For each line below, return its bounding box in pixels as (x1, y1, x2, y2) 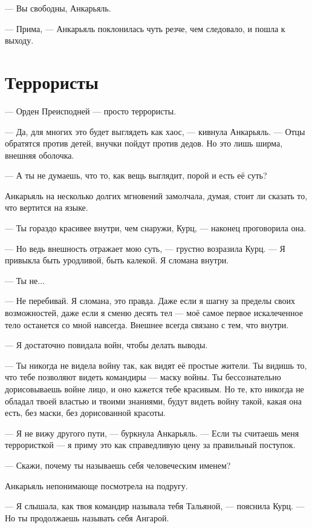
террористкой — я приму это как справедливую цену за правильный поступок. (5, 438, 296, 451)
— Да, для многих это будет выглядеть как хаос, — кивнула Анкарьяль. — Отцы (5, 125, 305, 137)
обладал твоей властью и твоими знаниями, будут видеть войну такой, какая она (5, 394, 302, 407)
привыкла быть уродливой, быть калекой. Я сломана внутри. (5, 254, 229, 266)
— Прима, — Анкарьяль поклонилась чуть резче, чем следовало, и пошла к (5, 22, 285, 35)
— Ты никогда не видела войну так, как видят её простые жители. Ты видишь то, (5, 358, 307, 371)
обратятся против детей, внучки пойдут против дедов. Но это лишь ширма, (5, 137, 283, 150)
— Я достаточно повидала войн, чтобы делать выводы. (5, 338, 208, 351)
